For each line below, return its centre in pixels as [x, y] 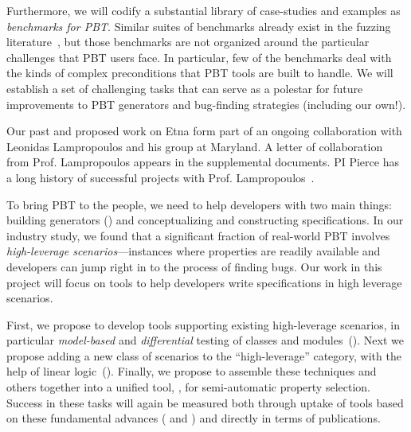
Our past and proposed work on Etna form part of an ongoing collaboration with [204, 131]
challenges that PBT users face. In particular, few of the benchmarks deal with [199, 57]
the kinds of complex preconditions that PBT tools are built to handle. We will [200, 73]
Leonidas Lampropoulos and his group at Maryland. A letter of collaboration [195, 146]
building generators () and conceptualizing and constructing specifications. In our [205, 220]
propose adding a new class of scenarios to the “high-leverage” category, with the [204, 355]
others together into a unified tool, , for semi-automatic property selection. [188, 387]
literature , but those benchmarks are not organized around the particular [188, 42]
